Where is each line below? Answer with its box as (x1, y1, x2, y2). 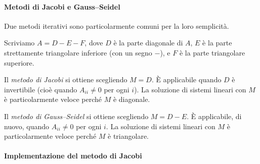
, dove (84, 37, 103, 48)
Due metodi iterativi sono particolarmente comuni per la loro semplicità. (4, 20, 229, 31)
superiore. (4, 57, 34, 68)
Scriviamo (4, 37, 35, 48)
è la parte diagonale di (113, 37, 183, 48)
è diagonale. (113, 94, 150, 104)
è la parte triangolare (179, 47, 245, 58)
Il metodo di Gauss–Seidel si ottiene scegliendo (4, 111, 149, 121)
